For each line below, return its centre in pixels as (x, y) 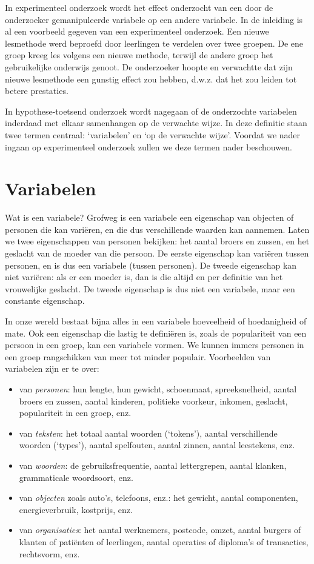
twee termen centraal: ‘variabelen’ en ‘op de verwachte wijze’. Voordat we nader (153, 134)
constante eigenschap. (45, 300)
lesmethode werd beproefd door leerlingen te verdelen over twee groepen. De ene (154, 43)
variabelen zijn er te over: (52, 368)
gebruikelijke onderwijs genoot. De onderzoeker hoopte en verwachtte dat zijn (149, 66)
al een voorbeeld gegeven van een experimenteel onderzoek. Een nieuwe (137, 31)
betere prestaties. (37, 91)
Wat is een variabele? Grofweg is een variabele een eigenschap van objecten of (149, 217)
